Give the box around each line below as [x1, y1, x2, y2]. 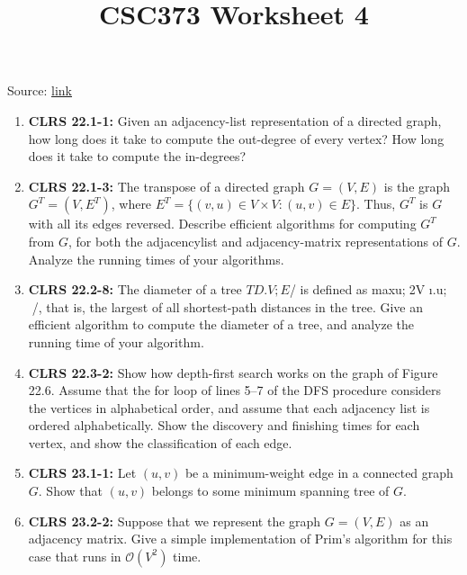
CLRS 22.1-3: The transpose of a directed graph [28, 176, 305, 195]
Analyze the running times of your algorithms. [28, 249, 284, 268]
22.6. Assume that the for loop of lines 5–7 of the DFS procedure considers [28, 381, 442, 400]
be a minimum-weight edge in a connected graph [184, 463, 454, 482]
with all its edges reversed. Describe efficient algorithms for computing [28, 214, 417, 233]
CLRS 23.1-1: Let [28, 463, 137, 482]
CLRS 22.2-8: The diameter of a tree [28, 280, 242, 299]
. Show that [38, 481, 103, 500]
